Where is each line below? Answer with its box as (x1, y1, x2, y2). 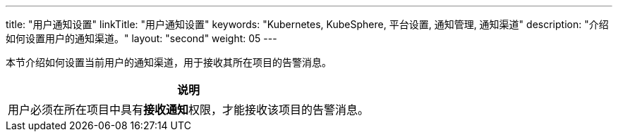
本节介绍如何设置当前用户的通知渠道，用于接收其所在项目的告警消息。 (6, 56, 332, 68)
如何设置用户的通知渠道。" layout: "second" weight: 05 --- (6, 32, 277, 44)
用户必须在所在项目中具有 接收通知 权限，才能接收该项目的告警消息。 (8, 103, 370, 117)
